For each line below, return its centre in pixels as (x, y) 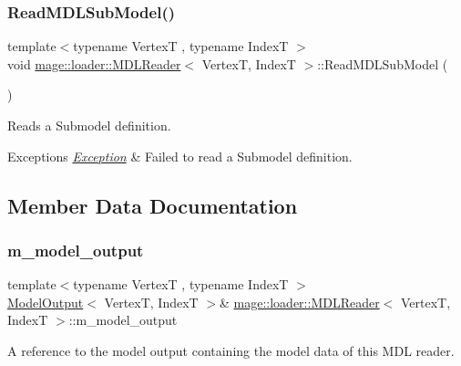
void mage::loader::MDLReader (94, 63)
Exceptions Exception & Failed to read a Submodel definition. (180, 156)
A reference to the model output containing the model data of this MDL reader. (231, 350)
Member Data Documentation (153, 205)
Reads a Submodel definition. (89, 125)
